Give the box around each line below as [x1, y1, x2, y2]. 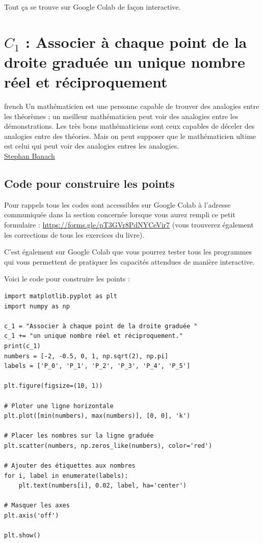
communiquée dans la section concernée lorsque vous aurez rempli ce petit [4, 209, 235, 220]
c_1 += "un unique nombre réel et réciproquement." [4, 332, 183, 340]
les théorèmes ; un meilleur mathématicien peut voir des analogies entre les [4, 110, 239, 121]
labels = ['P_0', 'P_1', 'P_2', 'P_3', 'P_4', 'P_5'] [4, 362, 191, 370]
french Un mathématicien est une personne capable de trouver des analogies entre [4, 101, 259, 111]
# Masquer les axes [4, 502, 70, 509]
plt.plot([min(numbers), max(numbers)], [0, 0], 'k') [4, 412, 191, 420]
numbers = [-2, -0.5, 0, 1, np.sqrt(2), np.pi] [4, 352, 169, 360]
